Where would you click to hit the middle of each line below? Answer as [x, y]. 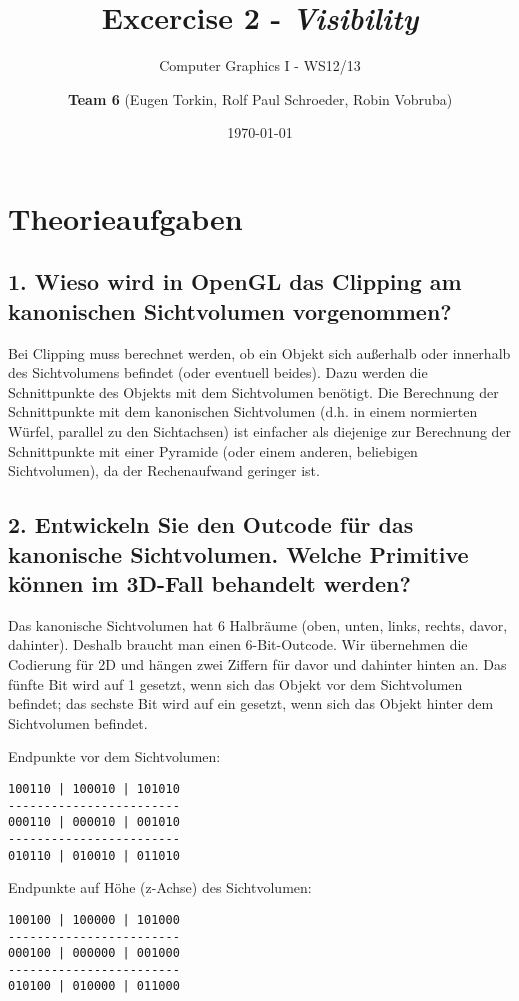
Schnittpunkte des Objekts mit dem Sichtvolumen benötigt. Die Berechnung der [253, 391]
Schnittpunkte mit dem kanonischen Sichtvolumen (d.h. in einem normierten [243, 411]
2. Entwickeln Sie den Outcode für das [211, 524]
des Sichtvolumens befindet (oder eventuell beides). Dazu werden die [218, 372]
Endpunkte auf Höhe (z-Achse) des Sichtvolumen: [160, 887]
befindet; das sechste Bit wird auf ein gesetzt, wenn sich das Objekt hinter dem [251, 703]
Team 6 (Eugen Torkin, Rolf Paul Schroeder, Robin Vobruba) [260, 98]
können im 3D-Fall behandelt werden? [209, 583]
